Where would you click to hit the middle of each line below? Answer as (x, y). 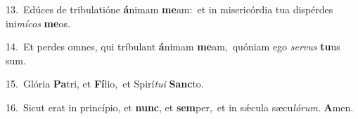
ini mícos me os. (38, 23)
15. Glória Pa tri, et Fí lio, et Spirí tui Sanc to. (105, 84)
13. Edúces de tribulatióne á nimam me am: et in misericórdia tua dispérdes (170, 9)
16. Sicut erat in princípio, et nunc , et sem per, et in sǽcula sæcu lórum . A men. (180, 107)
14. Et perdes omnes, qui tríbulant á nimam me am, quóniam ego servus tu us (173, 47)
